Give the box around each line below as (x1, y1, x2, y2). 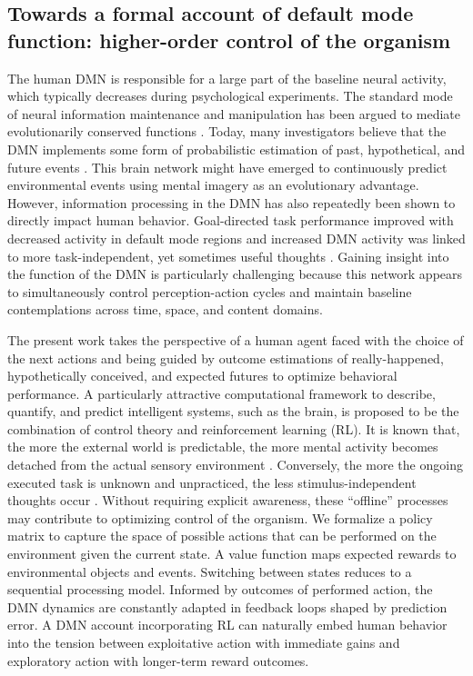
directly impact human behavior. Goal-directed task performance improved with (7, 211, 454, 230)
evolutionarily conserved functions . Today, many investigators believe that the (7, 122, 447, 141)
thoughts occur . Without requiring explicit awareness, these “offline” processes (7, 491, 448, 510)
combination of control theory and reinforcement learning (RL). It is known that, (7, 419, 460, 438)
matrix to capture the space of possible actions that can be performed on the (7, 526, 437, 545)
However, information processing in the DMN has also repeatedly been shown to (7, 193, 456, 212)
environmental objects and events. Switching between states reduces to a (7, 562, 412, 581)
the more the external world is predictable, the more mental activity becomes (7, 437, 438, 456)
